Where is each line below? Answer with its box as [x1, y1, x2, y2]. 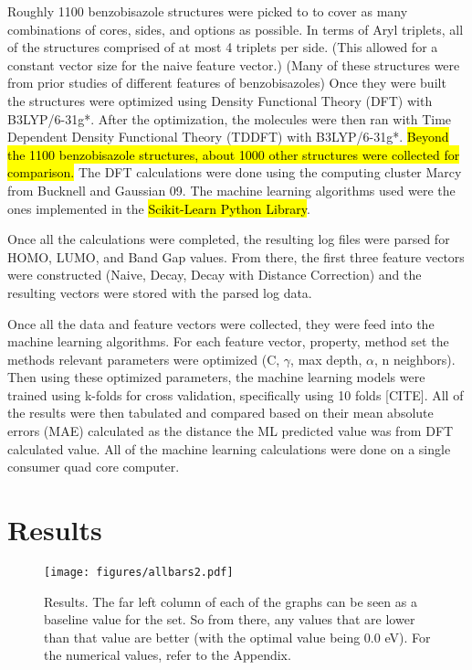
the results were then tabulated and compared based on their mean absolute [7, 403, 434, 422]
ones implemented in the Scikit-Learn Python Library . [7, 198, 310, 218]
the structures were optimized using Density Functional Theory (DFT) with [7, 90, 433, 110]
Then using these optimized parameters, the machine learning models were [7, 367, 425, 387]
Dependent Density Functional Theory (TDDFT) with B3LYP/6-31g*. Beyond [7, 127, 449, 146]
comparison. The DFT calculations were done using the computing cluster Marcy [7, 163, 462, 182]
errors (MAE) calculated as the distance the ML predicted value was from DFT [7, 421, 454, 441]
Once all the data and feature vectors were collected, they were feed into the [7, 314, 435, 333]
